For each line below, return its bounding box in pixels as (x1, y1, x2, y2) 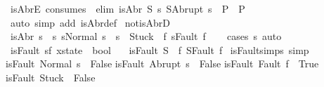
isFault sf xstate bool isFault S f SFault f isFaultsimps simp (10, 42, 309, 57)
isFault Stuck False (6, 69, 96, 84)
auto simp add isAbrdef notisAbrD (10, 15, 170, 29)
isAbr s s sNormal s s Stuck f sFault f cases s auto (10, 29, 282, 43)
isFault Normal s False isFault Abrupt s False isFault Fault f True (6, 56, 319, 71)
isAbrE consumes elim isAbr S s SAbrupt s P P (10, 1, 245, 15)
